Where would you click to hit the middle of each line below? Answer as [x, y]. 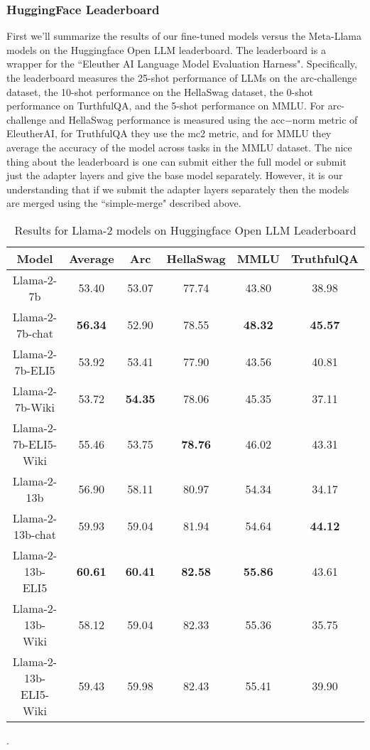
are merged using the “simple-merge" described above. [124, 203]
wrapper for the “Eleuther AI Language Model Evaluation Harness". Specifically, [182, 64]
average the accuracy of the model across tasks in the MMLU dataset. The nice [179, 147]
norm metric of [325, 119]
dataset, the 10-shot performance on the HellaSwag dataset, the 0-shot [160, 91]
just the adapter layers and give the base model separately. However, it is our [175, 175]
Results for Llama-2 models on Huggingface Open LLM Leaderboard [185, 230]
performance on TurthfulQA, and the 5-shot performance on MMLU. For [165, 106]
